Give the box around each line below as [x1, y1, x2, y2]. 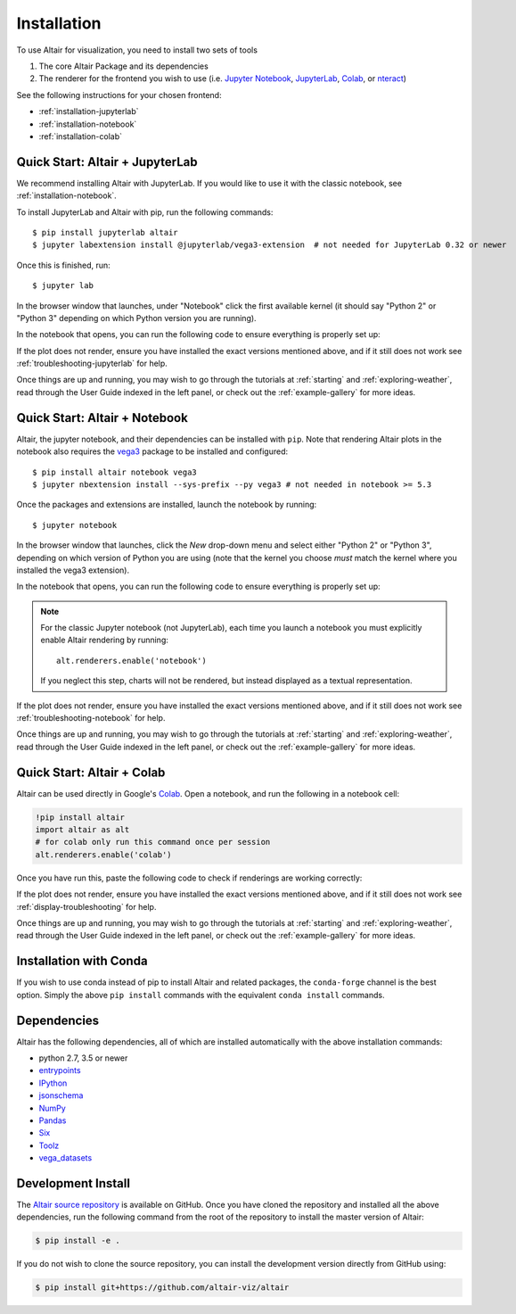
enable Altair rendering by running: [40, 634, 168, 646]
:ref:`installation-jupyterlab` [38, 106, 139, 117]
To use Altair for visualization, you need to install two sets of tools [16, 45, 258, 55]
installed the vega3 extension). [16, 565, 129, 575]
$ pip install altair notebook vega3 [32, 467, 198, 477]
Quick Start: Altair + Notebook [16, 410, 189, 426]
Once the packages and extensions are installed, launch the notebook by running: [16, 500, 317, 510]
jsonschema [38, 1090, 84, 1101]
